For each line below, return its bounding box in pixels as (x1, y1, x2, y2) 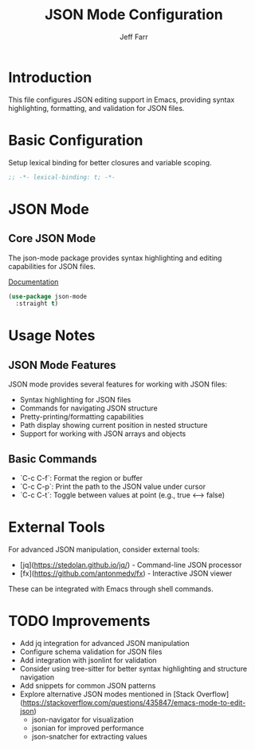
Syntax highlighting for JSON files (19, 395, 131, 405)
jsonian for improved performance (31, 723, 144, 732)
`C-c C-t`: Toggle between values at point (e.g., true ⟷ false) (19, 490, 226, 500)
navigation (19, 672, 55, 682)
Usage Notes (8, 327, 96, 345)
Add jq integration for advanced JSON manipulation (19, 638, 190, 648)
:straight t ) (15, 299, 59, 308)
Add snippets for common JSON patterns (19, 680, 156, 690)
